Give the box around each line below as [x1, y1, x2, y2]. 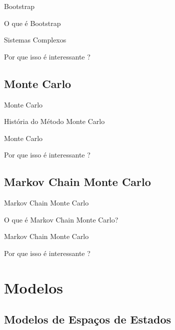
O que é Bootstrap [4, 17, 61, 28]
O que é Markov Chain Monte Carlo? [4, 214, 118, 224]
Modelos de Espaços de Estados [4, 311, 171, 327]
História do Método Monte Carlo [4, 116, 105, 126]
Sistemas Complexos [4, 34, 66, 45]
